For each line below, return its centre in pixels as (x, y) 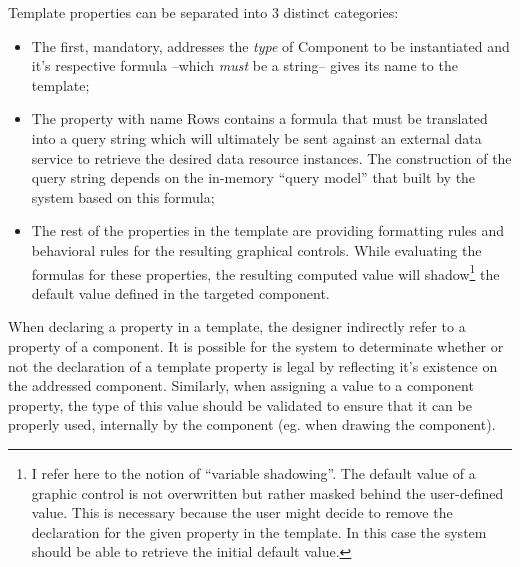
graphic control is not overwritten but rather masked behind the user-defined (267, 492)
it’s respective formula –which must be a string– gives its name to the (244, 65)
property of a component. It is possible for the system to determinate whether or (256, 345)
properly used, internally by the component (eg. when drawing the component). (252, 424)
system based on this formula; (123, 196)
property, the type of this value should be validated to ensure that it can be (240, 404)
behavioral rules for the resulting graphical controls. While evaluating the (256, 249)
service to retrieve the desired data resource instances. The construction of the (271, 157)
